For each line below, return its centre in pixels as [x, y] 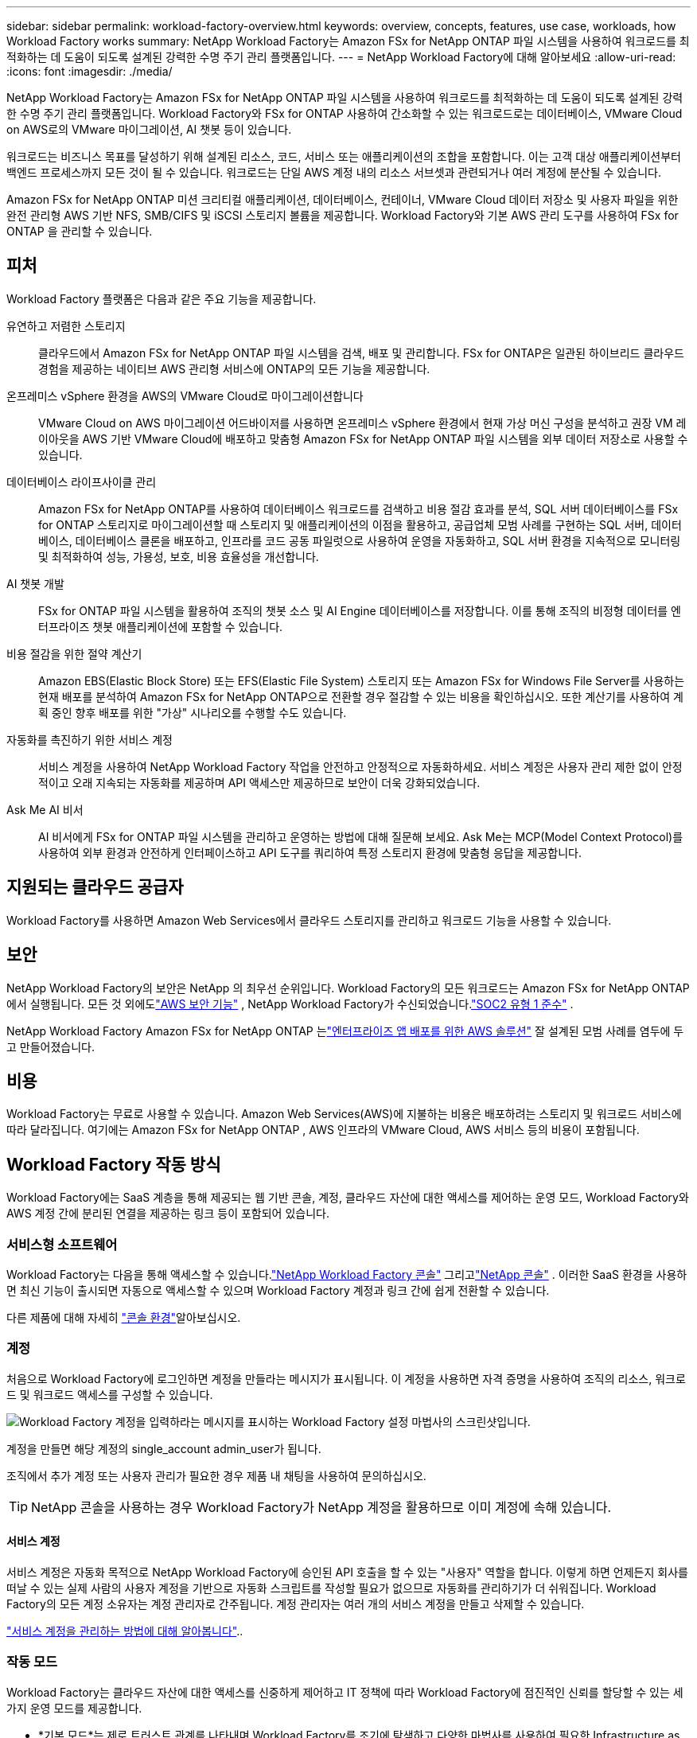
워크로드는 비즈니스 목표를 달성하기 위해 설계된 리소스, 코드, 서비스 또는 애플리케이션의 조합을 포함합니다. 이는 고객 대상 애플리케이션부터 [344, 156]
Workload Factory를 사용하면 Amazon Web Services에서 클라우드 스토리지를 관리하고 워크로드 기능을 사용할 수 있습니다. [309, 920]
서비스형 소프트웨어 [62, 1244]
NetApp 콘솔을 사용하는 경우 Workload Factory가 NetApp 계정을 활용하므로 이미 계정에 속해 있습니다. [321, 1507]
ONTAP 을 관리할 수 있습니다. [80, 231]
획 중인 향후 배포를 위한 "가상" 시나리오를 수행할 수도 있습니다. [193, 712]
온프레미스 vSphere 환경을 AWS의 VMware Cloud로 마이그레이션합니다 [185, 396]
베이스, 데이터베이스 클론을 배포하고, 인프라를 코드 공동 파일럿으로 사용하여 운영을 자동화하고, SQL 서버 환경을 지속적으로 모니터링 [360, 540]
